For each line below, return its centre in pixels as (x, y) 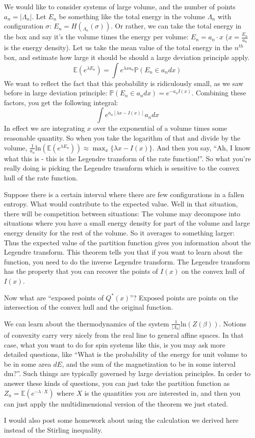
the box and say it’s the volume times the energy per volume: (96, 37)
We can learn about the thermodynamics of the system (87, 323)
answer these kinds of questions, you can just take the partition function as (117, 383)
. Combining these (219, 93)
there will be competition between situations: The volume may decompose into (122, 213)
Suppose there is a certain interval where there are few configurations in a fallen (124, 194)
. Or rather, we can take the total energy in (176, 26)
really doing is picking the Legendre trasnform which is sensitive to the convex (122, 168)
